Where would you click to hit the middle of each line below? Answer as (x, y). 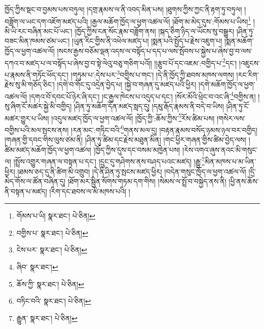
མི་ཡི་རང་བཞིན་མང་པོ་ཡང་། (39, 31)
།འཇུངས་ (249, 63)
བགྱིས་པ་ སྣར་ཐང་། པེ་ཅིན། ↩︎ (52, 232)
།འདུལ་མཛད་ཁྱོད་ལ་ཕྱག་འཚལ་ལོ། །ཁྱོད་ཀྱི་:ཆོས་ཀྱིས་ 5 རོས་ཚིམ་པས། (133, 117)
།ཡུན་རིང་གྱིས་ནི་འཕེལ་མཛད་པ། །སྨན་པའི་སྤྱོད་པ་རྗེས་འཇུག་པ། (147, 41)
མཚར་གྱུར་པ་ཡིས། (27, 118)
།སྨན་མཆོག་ (239, 41)
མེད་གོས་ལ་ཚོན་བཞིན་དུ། (35, 181)
